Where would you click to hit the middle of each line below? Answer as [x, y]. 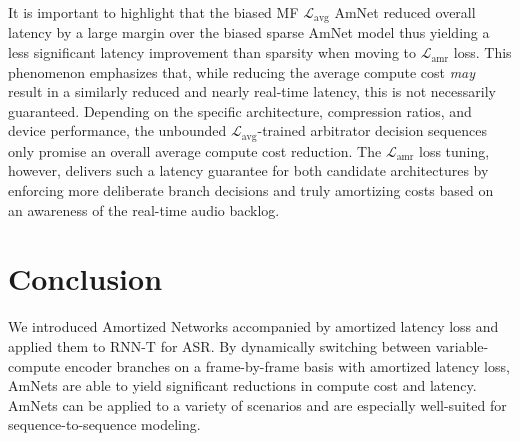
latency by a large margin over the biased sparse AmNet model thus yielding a [249, 32]
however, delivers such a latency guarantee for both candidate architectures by [248, 170]
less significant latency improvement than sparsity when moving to [212, 52]
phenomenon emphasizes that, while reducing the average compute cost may [242, 71]
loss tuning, [454, 150]
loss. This [482, 52]
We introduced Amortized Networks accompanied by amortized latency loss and [253, 326]
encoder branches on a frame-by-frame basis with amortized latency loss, [287, 365]
